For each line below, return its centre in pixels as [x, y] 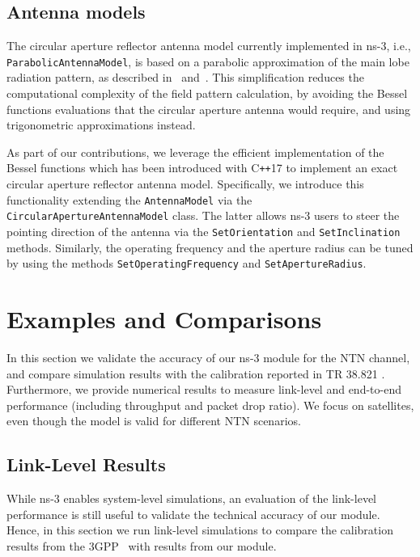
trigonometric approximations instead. [101, 125]
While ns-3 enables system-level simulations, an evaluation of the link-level [191, 498]
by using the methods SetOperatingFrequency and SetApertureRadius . [187, 263]
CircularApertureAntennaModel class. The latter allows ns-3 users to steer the [203, 215]
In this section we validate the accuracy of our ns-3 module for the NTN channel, [208, 358]
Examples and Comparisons [164, 319]
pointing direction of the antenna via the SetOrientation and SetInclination [204, 231]
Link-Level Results [86, 464]
